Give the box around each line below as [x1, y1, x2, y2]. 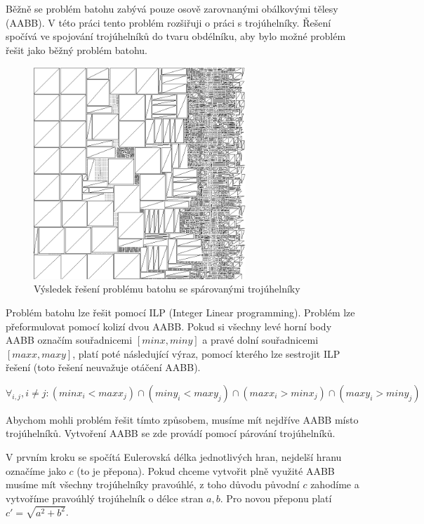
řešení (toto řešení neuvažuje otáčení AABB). [6, 360, 201, 375]
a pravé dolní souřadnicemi [202, 332, 319, 347]
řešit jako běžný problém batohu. [6, 42, 148, 57]
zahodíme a [310, 477, 359, 492]
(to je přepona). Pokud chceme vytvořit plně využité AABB [77, 463, 335, 478]
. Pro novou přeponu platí [220, 490, 332, 505]
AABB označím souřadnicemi [6, 332, 133, 347]
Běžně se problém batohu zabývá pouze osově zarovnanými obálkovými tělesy [6, 1, 338, 15]
